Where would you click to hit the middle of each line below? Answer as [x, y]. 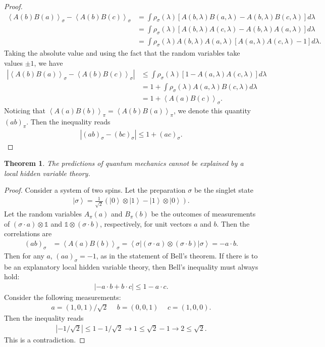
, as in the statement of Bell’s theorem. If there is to [177, 255]
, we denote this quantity [212, 110]
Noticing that [25, 110]
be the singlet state [224, 190]
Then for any [24, 255]
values [14, 62]
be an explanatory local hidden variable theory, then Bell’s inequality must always [131, 266]
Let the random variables [43, 214]
